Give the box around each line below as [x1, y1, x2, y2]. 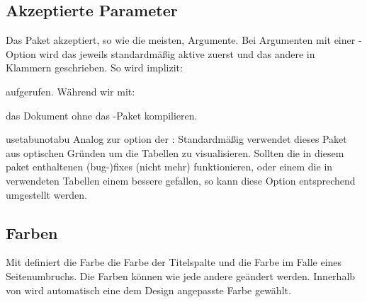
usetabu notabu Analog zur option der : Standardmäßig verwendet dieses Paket [6, 132, 347, 146]
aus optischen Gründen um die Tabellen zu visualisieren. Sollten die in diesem [6, 145, 344, 160]
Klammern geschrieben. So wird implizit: [6, 60, 183, 75]
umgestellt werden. [6, 187, 87, 202]
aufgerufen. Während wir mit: [6, 83, 135, 98]
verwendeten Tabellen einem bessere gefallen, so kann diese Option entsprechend [6, 173, 356, 187]
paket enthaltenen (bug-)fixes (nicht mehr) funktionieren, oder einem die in [6, 159, 333, 174]
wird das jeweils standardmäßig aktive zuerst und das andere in [39, 46, 315, 61]
